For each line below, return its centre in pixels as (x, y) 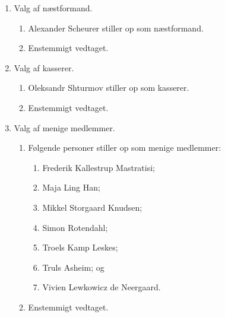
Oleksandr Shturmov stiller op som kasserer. (109, 88)
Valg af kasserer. (44, 67)
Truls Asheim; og (73, 267)
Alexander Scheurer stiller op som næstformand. (116, 28)
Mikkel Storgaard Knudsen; (92, 207)
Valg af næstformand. (53, 8)
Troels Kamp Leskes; (80, 247)
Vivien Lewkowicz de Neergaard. (102, 287)
